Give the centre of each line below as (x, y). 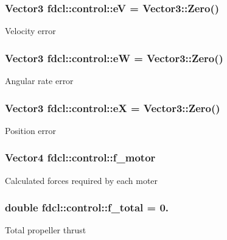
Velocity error (30, 31)
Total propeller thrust (46, 230)
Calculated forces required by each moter (82, 180)
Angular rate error (39, 81)
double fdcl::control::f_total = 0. (87, 207)
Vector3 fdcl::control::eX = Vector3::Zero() (113, 108)
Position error (31, 130)
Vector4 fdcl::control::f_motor (80, 157)
